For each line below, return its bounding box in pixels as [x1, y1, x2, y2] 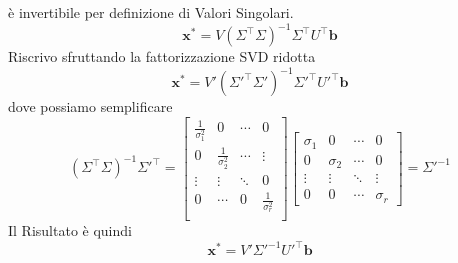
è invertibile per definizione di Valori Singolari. [8, 2, 294, 22]
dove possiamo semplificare [8, 96, 173, 117]
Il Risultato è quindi [8, 220, 132, 241]
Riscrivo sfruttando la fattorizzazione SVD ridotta [8, 46, 316, 67]
